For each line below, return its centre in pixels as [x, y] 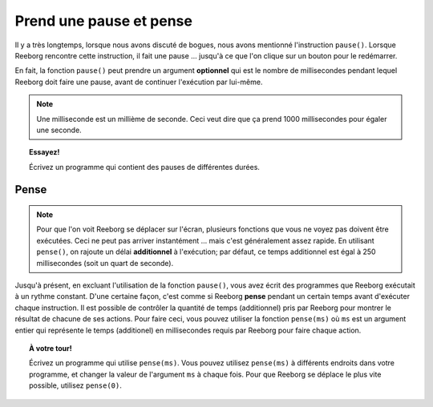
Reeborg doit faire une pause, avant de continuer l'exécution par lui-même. [139, 82]
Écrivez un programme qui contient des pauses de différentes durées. [145, 167]
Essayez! [45, 152]
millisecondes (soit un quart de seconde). [105, 263]
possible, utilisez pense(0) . [75, 385]
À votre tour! [51, 348]
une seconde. [59, 130]
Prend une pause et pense [103, 21]
